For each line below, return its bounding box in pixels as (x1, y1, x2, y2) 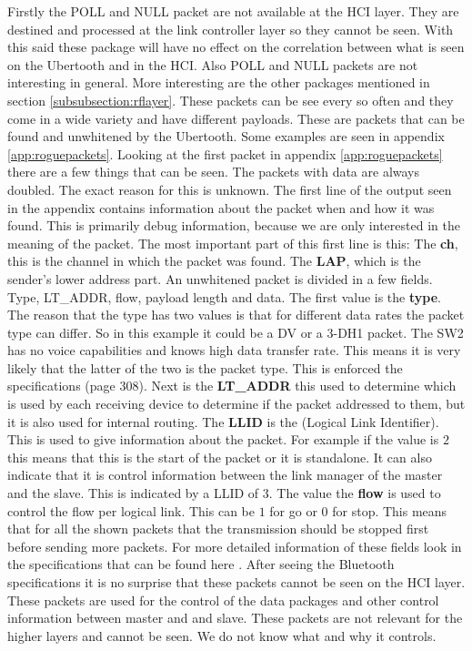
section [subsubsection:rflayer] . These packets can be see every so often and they (7, 90, 454, 109)
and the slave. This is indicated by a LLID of (7, 483, 259, 503)
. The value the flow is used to (268, 483, 441, 503)
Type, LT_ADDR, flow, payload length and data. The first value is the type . (7, 287, 441, 306)
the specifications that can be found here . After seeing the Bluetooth (7, 554, 395, 574)
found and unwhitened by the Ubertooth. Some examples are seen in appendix (7, 127, 445, 146)
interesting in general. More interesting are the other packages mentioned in (7, 73, 430, 92)
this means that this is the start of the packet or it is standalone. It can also (7, 447, 432, 466)
